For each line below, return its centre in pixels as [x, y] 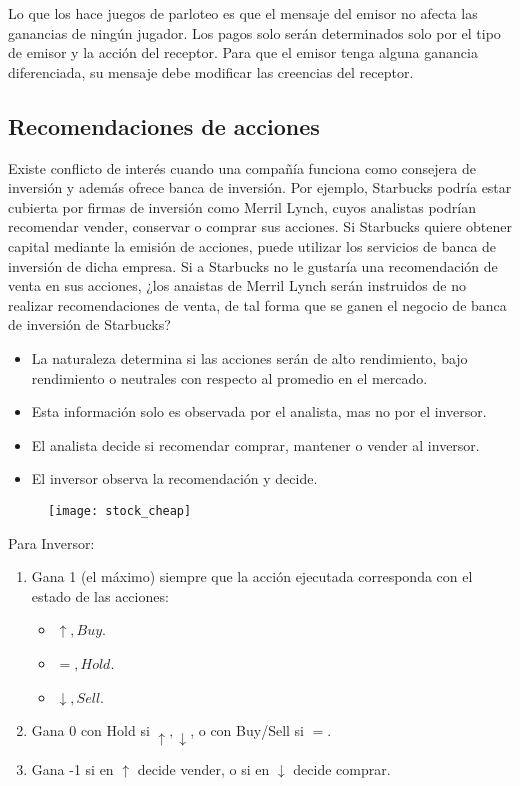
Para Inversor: [51, 542]
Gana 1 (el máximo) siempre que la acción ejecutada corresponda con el [252, 576]
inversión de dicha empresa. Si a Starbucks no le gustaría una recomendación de [253, 265]
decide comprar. [342, 768]
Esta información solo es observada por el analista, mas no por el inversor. [259, 411]
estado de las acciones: [100, 595]
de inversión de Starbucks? [89, 324]
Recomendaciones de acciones [164, 125]
